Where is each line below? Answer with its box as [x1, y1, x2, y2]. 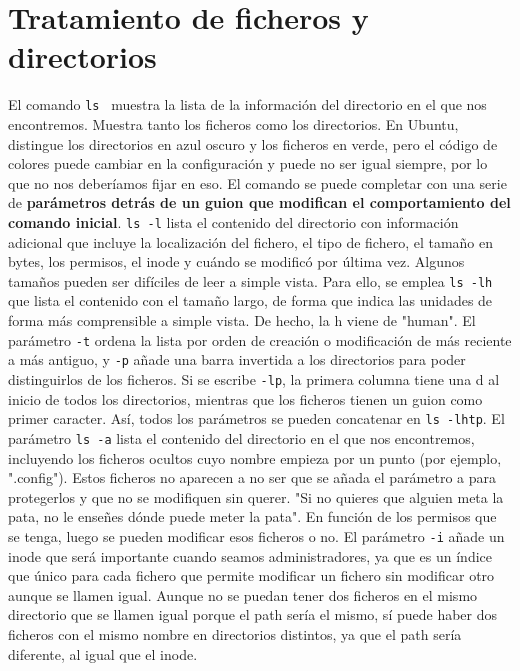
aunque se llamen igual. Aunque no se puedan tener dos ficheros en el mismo [8, 584, 478, 605]
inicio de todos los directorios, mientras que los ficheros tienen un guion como [8, 388, 483, 409]
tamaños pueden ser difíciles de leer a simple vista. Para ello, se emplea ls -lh [8, 270, 493, 291]
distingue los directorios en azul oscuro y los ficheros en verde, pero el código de [8, 133, 498, 154]
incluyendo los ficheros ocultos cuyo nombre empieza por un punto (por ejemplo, [8, 447, 502, 468]
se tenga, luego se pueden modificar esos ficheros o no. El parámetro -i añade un [8, 525, 505, 546]
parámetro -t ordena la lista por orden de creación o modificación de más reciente [8, 329, 512, 350]
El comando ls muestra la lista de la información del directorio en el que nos [8, 94, 487, 115]
